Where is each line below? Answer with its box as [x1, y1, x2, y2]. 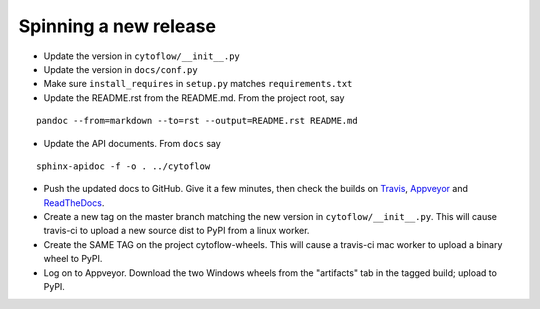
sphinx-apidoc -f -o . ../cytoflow [36, 160, 211, 172]
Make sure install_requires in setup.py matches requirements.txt [43, 78, 353, 90]
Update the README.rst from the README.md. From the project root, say [43, 91, 345, 104]
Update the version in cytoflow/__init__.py [43, 50, 240, 62]
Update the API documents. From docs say [43, 137, 222, 149]
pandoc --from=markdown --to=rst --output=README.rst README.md [36, 115, 359, 127]
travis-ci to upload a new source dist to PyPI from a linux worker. [43, 225, 310, 237]
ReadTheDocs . [43, 196, 105, 209]
